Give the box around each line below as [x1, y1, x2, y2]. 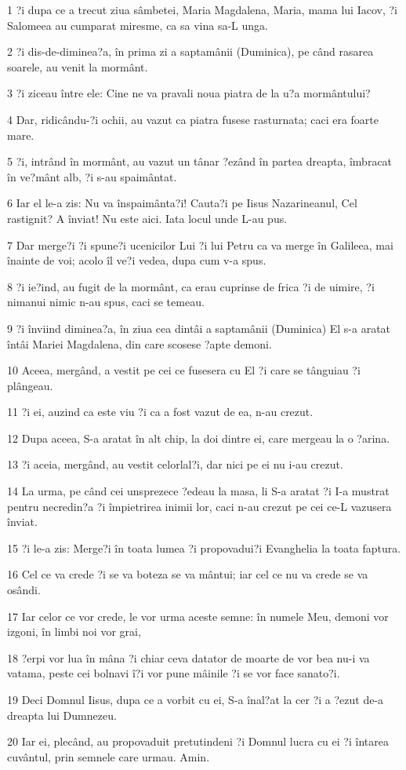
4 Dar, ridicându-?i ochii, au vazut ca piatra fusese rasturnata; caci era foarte [7, 111, 379, 127]
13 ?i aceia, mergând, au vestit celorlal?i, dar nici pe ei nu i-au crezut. [7, 456, 343, 473]
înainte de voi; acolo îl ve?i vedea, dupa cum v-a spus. [7, 252, 266, 268]
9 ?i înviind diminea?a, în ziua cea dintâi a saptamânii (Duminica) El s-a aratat [7, 319, 391, 336]
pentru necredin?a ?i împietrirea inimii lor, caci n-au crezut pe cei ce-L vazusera [7, 498, 392, 514]
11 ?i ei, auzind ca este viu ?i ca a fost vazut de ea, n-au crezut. [7, 403, 314, 420]
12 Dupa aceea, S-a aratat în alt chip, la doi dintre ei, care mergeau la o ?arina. [7, 429, 390, 446]
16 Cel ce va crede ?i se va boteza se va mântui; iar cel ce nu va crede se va [7, 566, 368, 582]
